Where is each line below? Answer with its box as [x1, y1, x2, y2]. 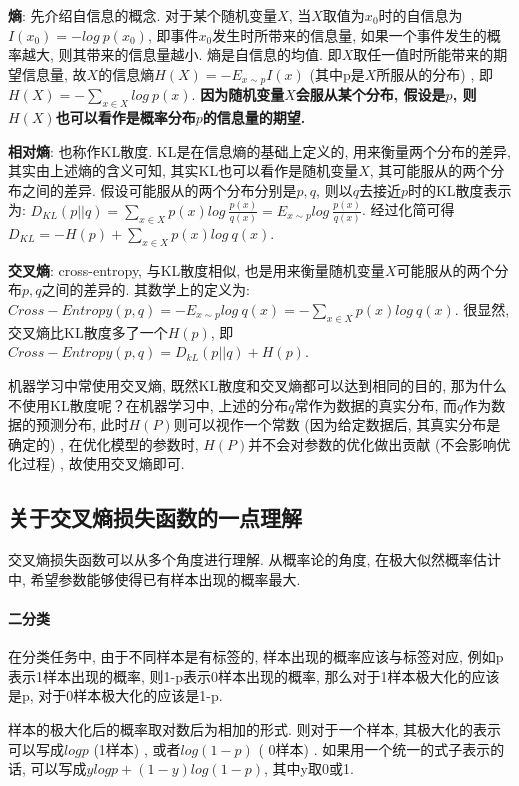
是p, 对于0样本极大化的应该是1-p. [8, 685, 223, 706]
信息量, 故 [21, 63, 87, 84]
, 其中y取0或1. [264, 758, 354, 779]
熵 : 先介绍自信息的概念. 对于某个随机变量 [8, 5, 278, 25]
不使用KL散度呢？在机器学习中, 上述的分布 [8, 394, 289, 415]
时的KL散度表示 [407, 179, 512, 200]
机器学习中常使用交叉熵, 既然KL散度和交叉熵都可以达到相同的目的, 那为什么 [8, 375, 507, 395]
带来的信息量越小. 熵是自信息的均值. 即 [86, 44, 342, 65]
